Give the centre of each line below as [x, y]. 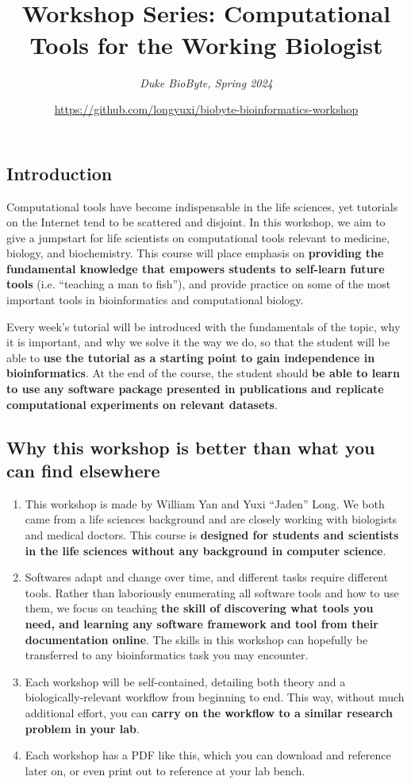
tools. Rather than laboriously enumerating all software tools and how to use [212, 592]
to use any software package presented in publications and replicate [195, 389]
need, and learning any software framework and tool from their [202, 623]
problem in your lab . [82, 728]
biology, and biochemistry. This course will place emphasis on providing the [195, 253]
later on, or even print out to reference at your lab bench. [165, 770]
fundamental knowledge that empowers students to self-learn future [196, 268]
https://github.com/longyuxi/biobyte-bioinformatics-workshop [206, 109]
